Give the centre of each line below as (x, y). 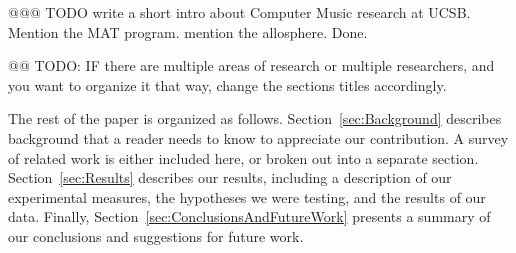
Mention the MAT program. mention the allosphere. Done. (188, 31)
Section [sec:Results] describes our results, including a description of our (230, 177)
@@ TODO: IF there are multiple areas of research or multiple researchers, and (251, 65)
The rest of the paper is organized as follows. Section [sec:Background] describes (255, 118)
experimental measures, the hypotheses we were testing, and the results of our (247, 196)
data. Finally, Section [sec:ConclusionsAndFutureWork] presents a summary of (249, 216)
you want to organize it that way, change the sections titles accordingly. (227, 84)
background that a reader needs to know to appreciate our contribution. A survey (258, 137)
